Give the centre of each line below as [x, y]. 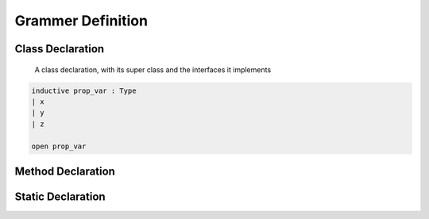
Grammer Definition [81, 21]
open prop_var [59, 146]
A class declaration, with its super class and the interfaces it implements [153, 69]
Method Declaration [65, 171]
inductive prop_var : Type [84, 90]
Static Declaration [60, 196]
